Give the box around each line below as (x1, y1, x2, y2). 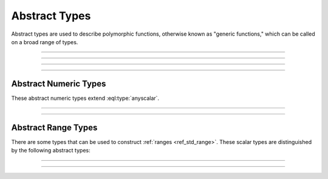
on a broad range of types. (11, 38, 78, 45)
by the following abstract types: (11, 147, 91, 154)
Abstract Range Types (11, 122, 98, 132)
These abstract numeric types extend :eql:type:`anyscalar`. (11, 94, 160, 102)
